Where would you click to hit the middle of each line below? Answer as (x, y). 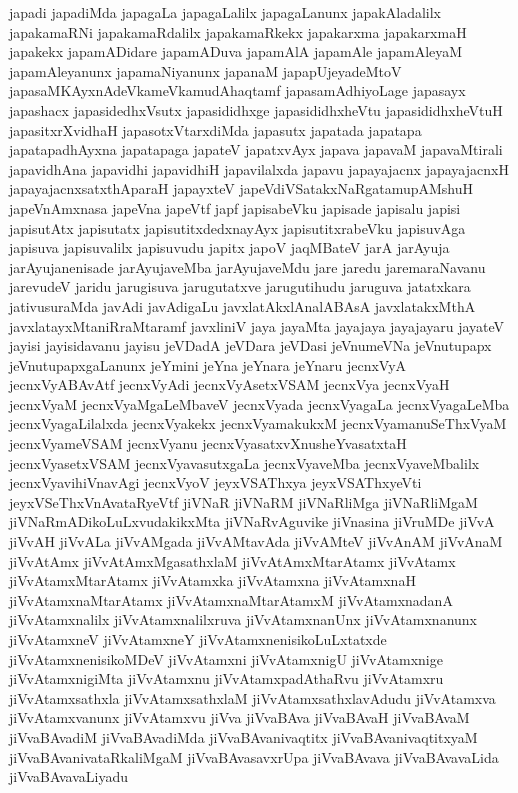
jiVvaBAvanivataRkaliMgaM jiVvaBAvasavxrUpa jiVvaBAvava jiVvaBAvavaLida (254, 756)
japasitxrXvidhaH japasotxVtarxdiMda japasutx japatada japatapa (215, 129)
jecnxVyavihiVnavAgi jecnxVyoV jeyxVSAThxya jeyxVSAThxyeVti (215, 482)
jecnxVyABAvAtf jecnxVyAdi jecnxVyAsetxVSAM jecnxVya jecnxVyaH (229, 384)
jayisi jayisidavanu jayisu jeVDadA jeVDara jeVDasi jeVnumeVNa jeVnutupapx (250, 345)
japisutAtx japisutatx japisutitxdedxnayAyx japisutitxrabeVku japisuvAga (237, 227)
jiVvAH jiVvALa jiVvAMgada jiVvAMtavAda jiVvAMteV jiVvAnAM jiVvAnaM (256, 541)
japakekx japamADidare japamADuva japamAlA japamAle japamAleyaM (236, 51)
